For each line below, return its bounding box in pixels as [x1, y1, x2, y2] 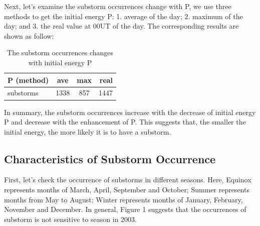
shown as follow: [4, 30, 54, 41]
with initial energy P [28, 57, 92, 67]
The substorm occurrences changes [7, 47, 114, 58]
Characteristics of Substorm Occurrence [4, 151, 216, 166]
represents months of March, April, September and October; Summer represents [4, 184, 249, 195]
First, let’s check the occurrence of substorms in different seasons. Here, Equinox [4, 174, 251, 185]
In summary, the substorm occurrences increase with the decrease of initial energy [4, 106, 256, 117]
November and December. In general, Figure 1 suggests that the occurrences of [4, 204, 246, 214]
